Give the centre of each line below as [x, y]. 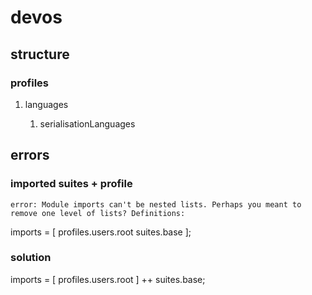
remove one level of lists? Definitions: [98, 213]
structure [40, 54]
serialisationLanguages [87, 123]
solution [31, 258]
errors [30, 155]
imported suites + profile [71, 184]
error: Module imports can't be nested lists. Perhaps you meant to [156, 204]
